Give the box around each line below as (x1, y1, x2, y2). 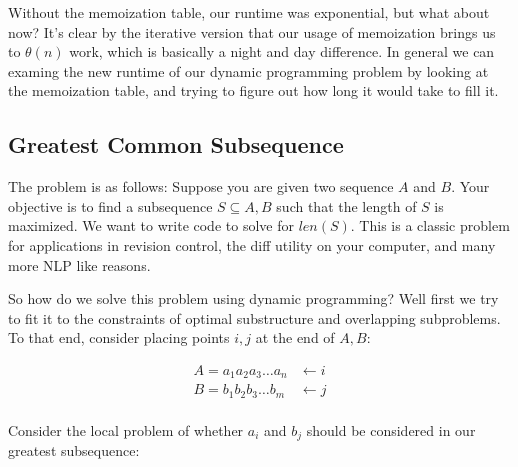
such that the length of (276, 195, 417, 216)
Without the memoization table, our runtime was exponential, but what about (8, 2, 490, 22)
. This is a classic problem (350, 215, 510, 236)
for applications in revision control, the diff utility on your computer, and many (8, 234, 496, 255)
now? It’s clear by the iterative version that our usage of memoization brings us (8, 21, 496, 42)
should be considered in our (306, 419, 476, 440)
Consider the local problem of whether (8, 419, 244, 440)
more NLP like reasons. (8, 254, 151, 275)
